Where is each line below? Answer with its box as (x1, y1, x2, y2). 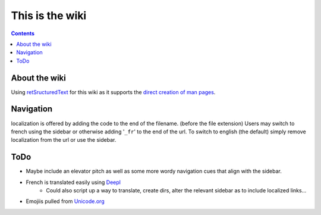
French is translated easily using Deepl (26, 179, 121, 186)
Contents (11, 30, 35, 37)
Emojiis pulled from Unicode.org (26, 198, 105, 205)
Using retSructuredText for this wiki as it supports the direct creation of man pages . (11, 88, 216, 95)
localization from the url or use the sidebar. (11, 136, 117, 144)
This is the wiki (11, 9, 87, 22)
